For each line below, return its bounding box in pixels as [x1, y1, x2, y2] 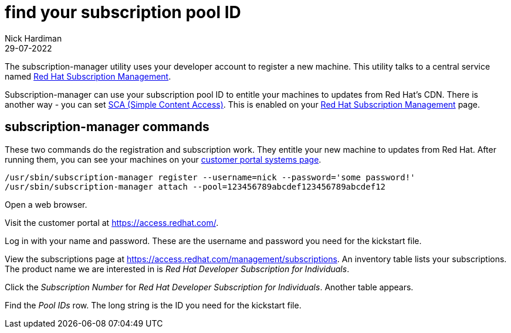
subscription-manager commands [5, 119, 209, 135]
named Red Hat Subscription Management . [5, 71, 171, 81]
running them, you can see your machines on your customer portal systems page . [5, 154, 322, 164]
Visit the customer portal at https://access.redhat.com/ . [5, 217, 219, 228]
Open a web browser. [5, 199, 87, 210]
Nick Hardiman [5, 33, 62, 43]
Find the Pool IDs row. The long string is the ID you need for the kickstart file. [5, 300, 302, 310]
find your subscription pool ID [5, 2, 241, 22]
